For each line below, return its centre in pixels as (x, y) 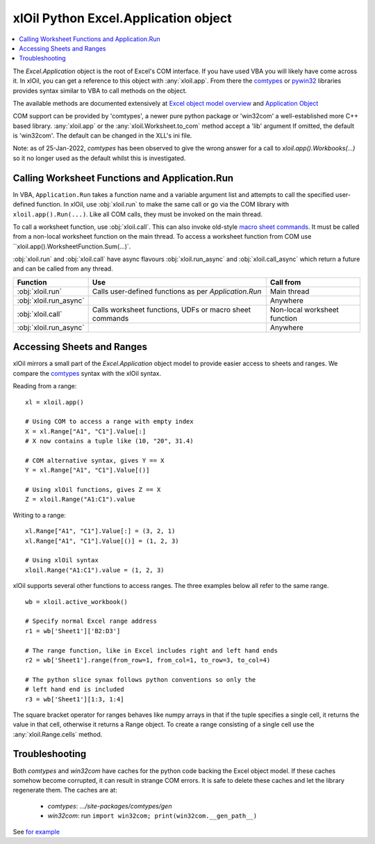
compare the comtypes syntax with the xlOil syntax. (87, 373)
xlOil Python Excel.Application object (122, 18)
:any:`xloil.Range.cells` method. (58, 734)
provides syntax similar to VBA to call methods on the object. (100, 90)
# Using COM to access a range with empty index (109, 422)
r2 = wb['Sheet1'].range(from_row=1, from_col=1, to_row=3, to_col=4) (148, 660)
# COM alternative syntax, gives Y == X (95, 460)
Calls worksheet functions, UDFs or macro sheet (172, 310)
